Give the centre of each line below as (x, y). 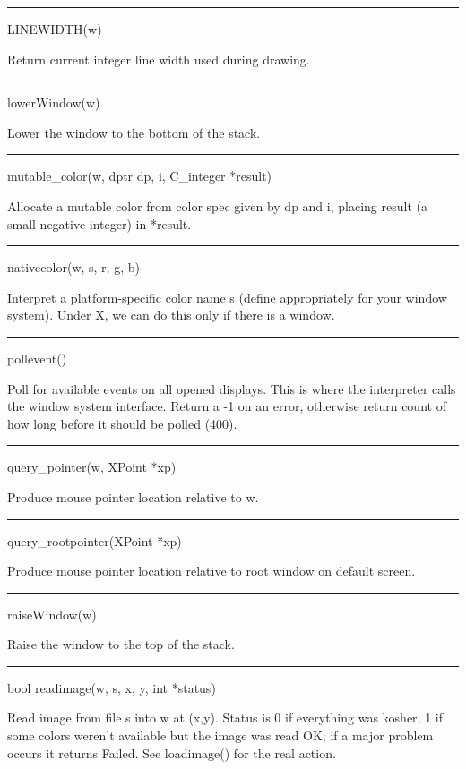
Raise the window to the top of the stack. (121, 644)
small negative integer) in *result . (99, 223)
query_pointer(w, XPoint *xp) (92, 467)
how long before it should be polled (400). (122, 423)
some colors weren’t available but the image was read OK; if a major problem (220, 735)
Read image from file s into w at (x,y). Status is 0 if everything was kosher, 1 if (225, 718)
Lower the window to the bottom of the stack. (134, 132)
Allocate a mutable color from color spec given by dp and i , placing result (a (217, 205)
